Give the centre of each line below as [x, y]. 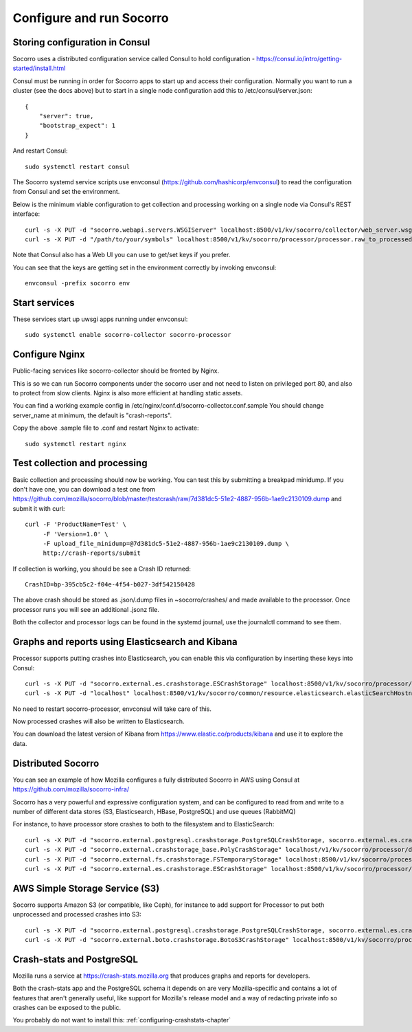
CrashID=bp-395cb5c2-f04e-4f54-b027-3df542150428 [110, 585]
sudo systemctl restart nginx [76, 444]
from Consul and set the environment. [66, 192]
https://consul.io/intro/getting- [299, 59]
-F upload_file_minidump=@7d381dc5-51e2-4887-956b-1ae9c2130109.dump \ [166, 544]
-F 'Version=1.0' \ [76, 534]
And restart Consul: [40, 151]
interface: [26, 214]
